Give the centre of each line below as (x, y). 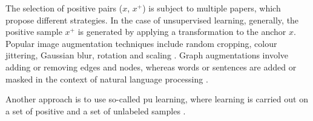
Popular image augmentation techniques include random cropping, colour (141, 43)
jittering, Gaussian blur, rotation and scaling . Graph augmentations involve (147, 55)
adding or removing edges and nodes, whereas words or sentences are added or (151, 67)
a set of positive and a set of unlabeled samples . (96, 110)
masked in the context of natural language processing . (107, 79)
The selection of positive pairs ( (64, 8)
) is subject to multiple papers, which (212, 8)
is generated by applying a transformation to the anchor (182, 32)
